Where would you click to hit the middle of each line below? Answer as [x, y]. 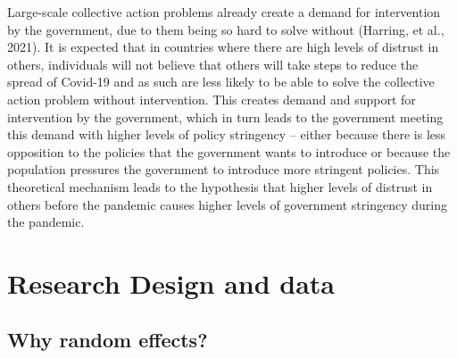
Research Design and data [171, 283]
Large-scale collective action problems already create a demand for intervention [224, 12]
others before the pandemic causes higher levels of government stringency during [227, 204]
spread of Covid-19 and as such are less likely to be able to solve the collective [221, 82]
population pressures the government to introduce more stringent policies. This [224, 169]
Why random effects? [108, 340]
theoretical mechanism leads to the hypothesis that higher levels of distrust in [220, 186]
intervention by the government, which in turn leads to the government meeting [225, 117]
